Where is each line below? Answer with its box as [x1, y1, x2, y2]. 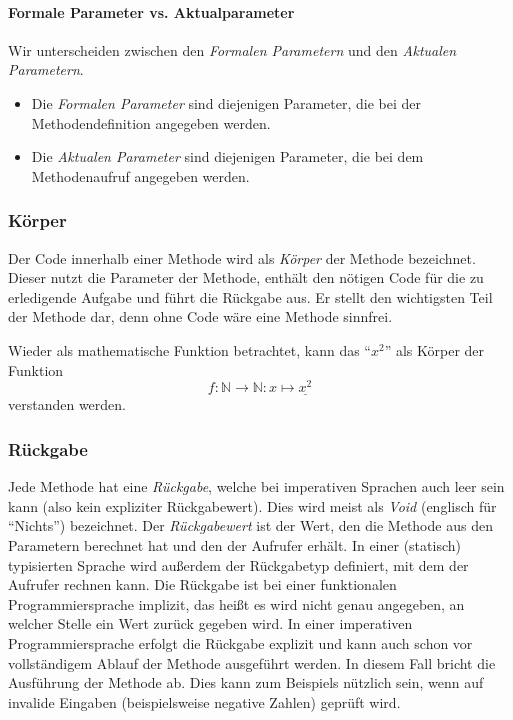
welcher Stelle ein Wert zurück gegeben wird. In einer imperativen [8, 613, 413, 634]
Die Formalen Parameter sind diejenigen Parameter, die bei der [31, 92, 422, 113]
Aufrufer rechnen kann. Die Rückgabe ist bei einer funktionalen [8, 574, 397, 595]
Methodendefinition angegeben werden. [31, 112, 271, 133]
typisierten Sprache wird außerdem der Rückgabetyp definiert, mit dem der [8, 554, 469, 575]
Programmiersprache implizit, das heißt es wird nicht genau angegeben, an [8, 593, 465, 614]
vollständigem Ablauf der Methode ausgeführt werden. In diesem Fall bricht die [8, 652, 496, 673]
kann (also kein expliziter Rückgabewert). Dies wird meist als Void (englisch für [8, 495, 497, 516]
